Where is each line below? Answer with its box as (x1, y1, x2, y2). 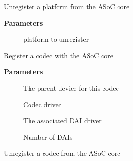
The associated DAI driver (23, 115, 102, 126)
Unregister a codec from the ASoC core (4, 148, 120, 158)
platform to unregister (23, 34, 89, 44)
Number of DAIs (23, 131, 73, 142)
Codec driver (23, 99, 61, 109)
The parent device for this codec (23, 82, 119, 93)
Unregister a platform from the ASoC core (4, 1, 130, 11)
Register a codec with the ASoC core (4, 50, 113, 60)
